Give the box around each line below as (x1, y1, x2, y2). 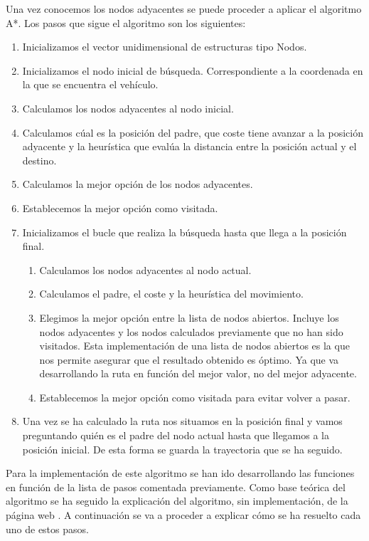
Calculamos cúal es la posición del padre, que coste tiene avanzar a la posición (22, 125, 363, 140)
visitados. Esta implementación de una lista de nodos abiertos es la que (39, 338, 350, 353)
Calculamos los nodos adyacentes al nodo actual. (39, 262, 252, 277)
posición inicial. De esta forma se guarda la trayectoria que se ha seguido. (22, 441, 343, 456)
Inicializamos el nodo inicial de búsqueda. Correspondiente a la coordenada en (22, 63, 363, 78)
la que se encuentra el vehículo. (22, 77, 159, 92)
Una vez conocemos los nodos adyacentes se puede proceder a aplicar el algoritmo (6, 1, 362, 16)
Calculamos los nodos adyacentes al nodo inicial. (22, 100, 234, 115)
